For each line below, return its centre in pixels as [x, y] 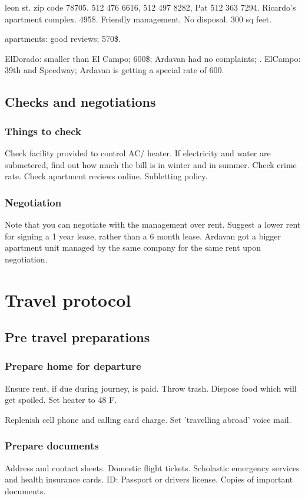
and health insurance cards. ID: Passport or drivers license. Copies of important [149, 479]
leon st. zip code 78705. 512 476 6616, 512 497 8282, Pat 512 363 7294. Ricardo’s [150, 7]
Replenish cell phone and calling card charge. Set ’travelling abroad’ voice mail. [148, 419]
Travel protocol [68, 299]
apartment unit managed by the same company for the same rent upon [133, 247]
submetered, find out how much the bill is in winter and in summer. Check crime [151, 164]
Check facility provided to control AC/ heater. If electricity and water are [138, 152]
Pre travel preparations [77, 337]
